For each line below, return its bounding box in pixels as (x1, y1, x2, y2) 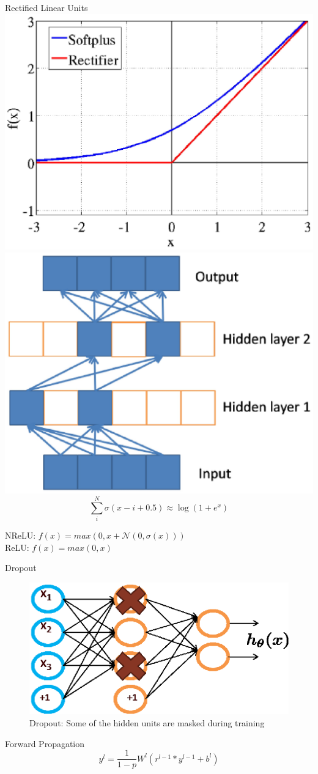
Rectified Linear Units (5, 1, 88, 13)
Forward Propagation (5, 737, 85, 750)
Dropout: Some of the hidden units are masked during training (29, 717, 265, 729)
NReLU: (5, 529, 36, 542)
